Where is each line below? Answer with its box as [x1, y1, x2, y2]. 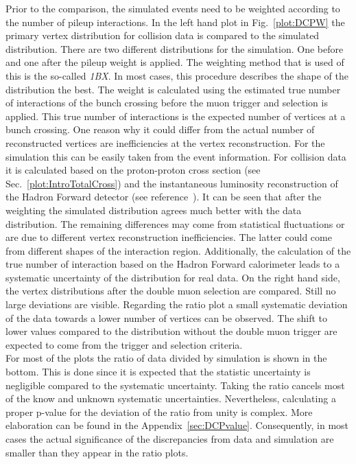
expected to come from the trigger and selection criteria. [5, 337, 243, 351]
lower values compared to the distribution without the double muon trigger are [5, 324, 337, 338]
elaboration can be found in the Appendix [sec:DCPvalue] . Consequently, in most [5, 418, 349, 432]
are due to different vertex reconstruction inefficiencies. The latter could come [5, 230, 332, 244]
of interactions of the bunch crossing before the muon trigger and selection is [5, 95, 328, 110]
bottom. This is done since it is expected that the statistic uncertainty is [5, 364, 311, 379]
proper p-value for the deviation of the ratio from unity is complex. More [5, 404, 313, 419]
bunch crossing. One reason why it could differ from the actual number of [5, 122, 315, 137]
